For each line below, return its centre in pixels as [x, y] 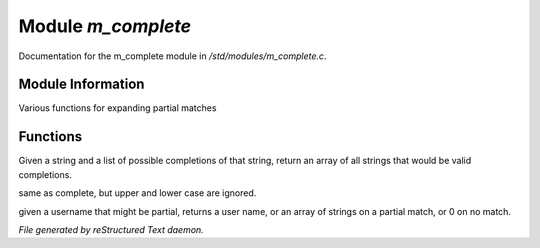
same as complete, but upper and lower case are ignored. [137, 193]
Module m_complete [105, 26]
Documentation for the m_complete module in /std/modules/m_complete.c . [172, 56]
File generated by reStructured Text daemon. [111, 229]
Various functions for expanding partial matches [117, 108]
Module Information [81, 84]
